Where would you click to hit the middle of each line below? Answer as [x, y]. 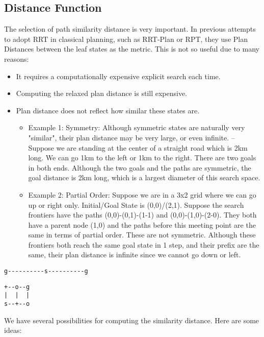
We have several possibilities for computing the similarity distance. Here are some [132, 320]
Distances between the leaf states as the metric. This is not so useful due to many [132, 49]
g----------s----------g [46, 271]
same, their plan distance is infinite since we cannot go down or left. [135, 255]
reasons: [17, 58]
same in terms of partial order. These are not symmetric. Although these [142, 235]
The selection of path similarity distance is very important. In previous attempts [130, 29]
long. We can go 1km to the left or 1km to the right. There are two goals [142, 158]
